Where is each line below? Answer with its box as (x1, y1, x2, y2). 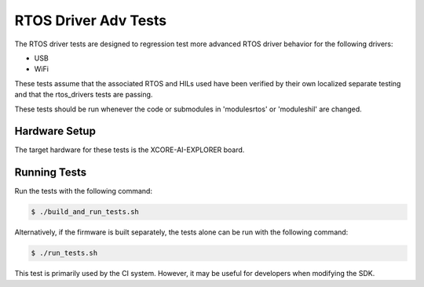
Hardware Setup (14, 125, 96, 138)
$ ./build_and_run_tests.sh (31, 208, 139, 216)
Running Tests (14, 165, 86, 180)
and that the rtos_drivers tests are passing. (14, 90, 153, 100)
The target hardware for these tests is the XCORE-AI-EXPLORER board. (14, 145, 245, 154)
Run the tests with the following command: (14, 187, 153, 196)
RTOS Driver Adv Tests (14, 12, 167, 29)
